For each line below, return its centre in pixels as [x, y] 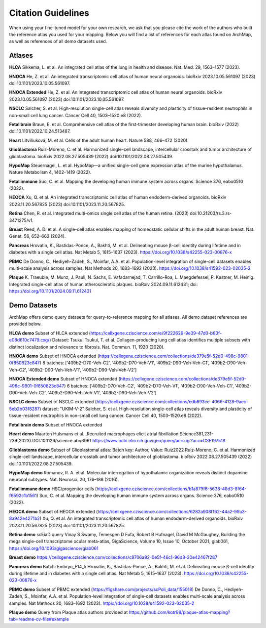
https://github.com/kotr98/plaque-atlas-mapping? [180, 612]
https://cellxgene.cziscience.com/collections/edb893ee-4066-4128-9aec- [172, 402]
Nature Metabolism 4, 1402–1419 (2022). [50, 172]
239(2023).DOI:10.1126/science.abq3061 [50, 441]
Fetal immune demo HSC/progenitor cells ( [53, 489]
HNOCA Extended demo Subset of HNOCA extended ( [65, 379]
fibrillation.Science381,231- [186, 434]
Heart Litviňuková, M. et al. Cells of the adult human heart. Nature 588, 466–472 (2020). [99, 140]
